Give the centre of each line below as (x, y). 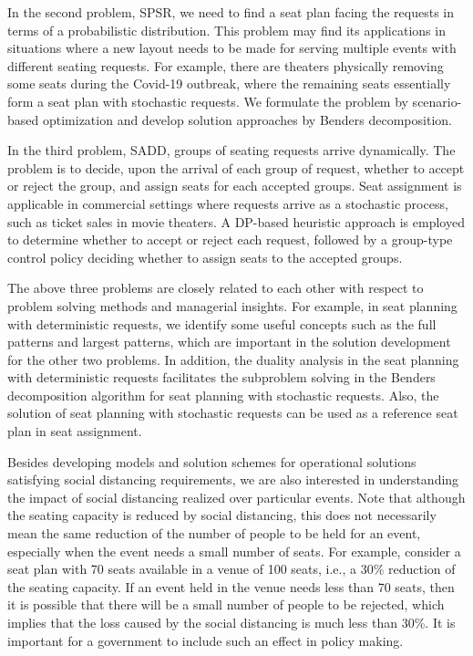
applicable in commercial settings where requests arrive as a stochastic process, (228, 203)
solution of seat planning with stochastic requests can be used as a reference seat (233, 413)
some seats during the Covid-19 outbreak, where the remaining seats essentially (229, 83)
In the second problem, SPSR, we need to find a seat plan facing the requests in (231, 12)
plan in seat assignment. (75, 431)
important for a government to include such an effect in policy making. (206, 640)
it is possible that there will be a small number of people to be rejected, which (226, 604)
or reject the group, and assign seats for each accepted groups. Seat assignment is (235, 186)
